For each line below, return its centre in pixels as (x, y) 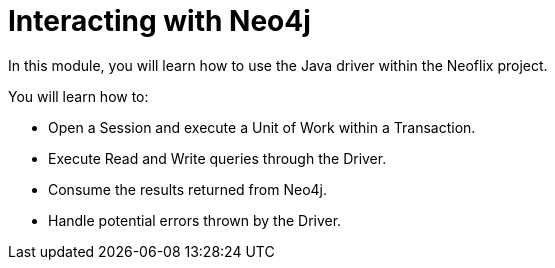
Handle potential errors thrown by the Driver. (195, 220)
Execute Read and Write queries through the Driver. (217, 158)
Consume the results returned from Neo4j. (187, 189)
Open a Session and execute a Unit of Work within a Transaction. (262, 127)
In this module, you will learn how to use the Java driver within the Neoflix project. (278, 65)
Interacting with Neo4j (159, 21)
